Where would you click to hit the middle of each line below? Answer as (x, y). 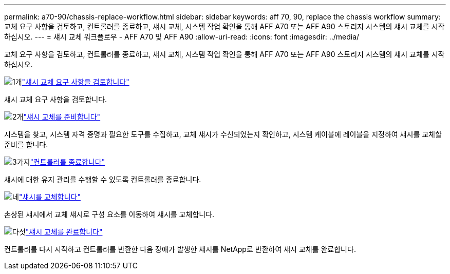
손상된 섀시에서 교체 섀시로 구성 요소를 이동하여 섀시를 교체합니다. (109, 214)
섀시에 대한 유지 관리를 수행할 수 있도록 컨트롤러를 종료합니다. (103, 179)
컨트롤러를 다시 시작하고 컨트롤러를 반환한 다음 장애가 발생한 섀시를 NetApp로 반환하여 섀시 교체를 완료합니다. (180, 249)
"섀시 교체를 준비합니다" (62, 117)
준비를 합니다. (26, 144)
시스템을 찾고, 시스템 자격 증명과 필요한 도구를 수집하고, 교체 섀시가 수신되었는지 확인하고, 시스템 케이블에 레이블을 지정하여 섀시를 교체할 (223, 134)
